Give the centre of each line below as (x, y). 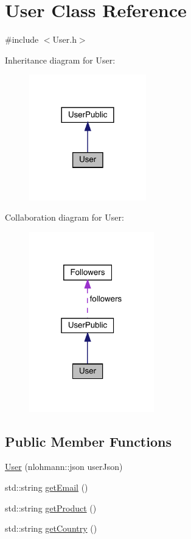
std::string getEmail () (47, 487)
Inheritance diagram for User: (60, 60)
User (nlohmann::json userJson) (64, 467)
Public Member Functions (88, 441)
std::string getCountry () (51, 528)
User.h (64, 39)
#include (22, 39)
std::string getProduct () (51, 508)
